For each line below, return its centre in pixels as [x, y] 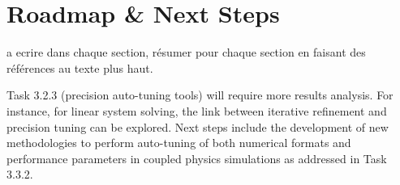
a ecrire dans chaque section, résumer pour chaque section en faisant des [186, 52]
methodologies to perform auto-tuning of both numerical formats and [179, 143]
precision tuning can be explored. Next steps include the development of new [198, 126]
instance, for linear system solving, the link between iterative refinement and [197, 110]
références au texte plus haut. [80, 67]
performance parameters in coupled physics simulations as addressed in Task [197, 158]
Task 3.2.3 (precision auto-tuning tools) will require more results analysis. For [200, 95]
